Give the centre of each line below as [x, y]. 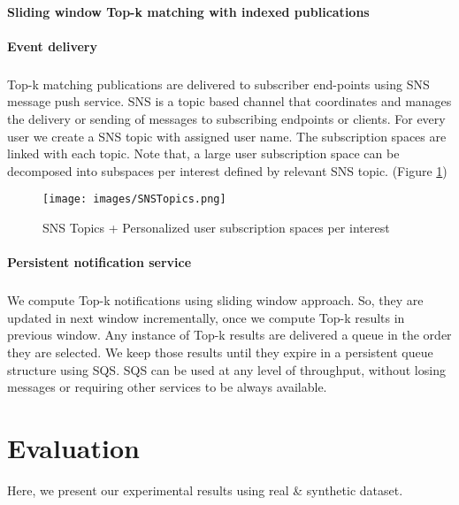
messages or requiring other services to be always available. [167, 387]
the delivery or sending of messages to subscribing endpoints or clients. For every [226, 118]
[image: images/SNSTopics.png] [134, 199]
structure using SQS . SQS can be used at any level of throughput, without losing [226, 369]
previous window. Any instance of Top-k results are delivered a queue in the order [229, 335]
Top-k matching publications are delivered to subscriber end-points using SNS [218, 84]
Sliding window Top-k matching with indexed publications [188, 11]
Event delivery [52, 46]
